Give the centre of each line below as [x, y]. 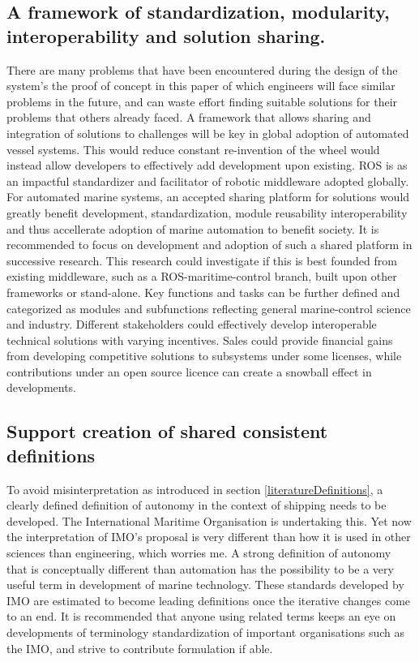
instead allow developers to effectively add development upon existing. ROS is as [207, 165]
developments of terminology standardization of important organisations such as [206, 632]
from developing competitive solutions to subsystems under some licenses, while [204, 356]
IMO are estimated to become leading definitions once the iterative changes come [209, 600]
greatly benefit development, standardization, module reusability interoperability [207, 212]
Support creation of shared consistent [167, 431]
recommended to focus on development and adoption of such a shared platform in [209, 245]
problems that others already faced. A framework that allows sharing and [189, 117]
